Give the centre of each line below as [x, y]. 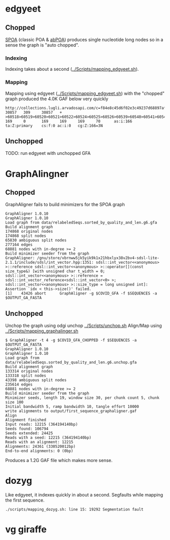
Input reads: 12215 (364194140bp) [42, 425]
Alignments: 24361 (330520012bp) [40, 447]
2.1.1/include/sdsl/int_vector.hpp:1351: [50, 263]
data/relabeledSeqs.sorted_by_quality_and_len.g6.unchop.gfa [71, 362]
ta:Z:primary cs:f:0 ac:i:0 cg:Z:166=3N [54, 126]
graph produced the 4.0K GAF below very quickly [57, 99]
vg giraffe [26, 530]
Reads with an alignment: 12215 [39, 442]
